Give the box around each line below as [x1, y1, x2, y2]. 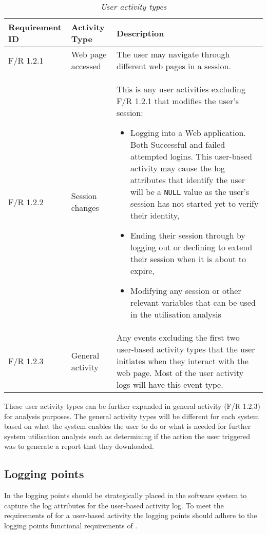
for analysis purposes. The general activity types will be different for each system [4, 410, 259, 421]
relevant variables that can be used [130, 296, 256, 308]
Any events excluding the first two [116, 331, 240, 343]
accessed [71, 60, 101, 72]
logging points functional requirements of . [4, 520, 138, 530]
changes [71, 202, 99, 213]
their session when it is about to [130, 253, 246, 265]
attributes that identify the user [130, 174, 245, 186]
